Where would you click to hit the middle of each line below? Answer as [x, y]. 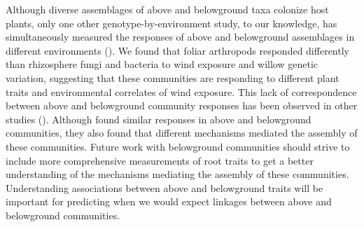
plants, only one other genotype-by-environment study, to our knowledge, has [171, 23]
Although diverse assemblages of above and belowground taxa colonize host [167, 9]
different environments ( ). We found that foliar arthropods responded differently [177, 50]
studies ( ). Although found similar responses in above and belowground [159, 119]
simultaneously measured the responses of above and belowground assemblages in [180, 37]
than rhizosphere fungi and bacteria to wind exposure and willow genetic [162, 64]
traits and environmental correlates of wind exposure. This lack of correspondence [181, 91]
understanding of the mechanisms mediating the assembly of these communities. [177, 174]
